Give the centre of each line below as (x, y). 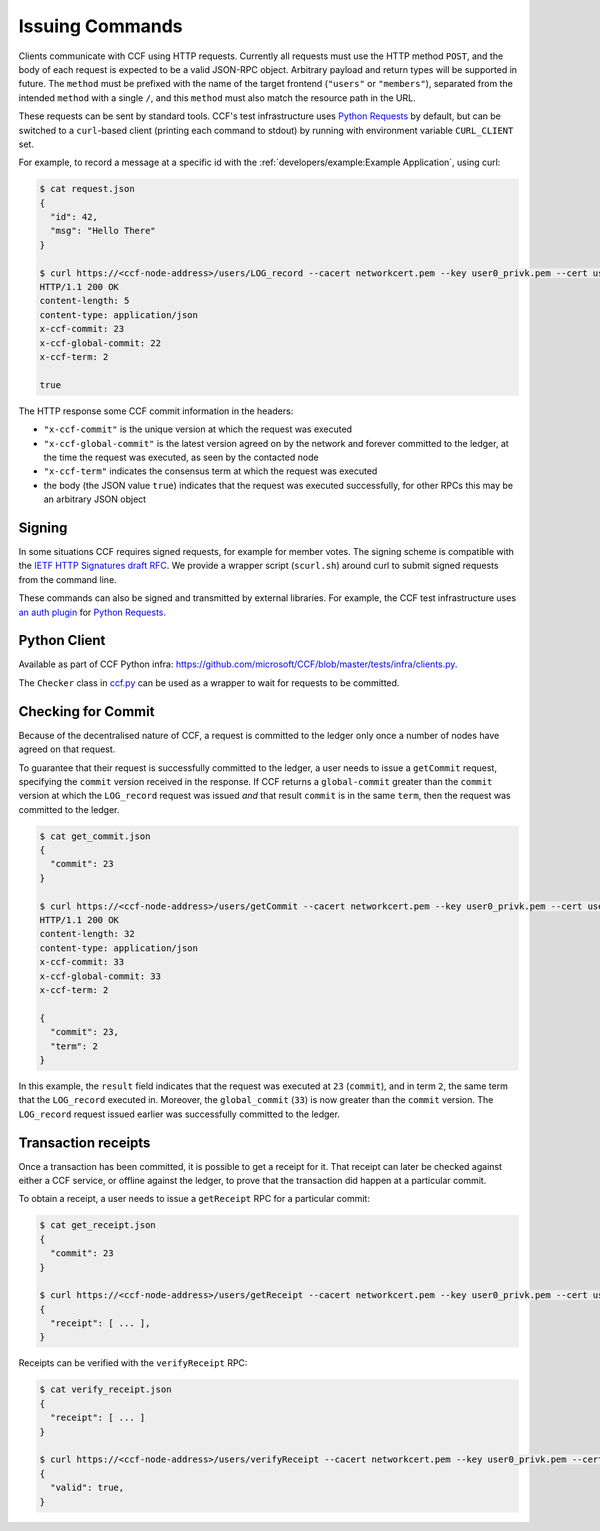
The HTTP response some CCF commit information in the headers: (156, 411)
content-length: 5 (84, 301)
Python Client (62, 640)
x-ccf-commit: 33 (82, 962)
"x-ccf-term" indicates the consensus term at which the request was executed (210, 471)
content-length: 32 (87, 934)
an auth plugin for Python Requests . (92, 612)
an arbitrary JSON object (95, 499)
